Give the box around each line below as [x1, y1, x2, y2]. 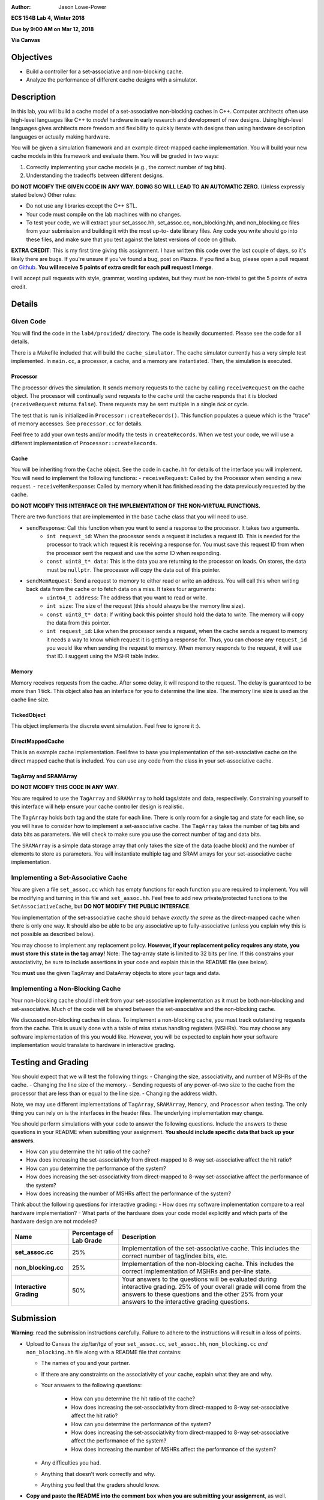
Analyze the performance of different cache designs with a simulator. [26, 76, 197, 83]
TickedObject [11, 711, 46, 718]
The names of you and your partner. [41, 1360, 130, 1367]
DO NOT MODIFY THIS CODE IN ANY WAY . [11, 784, 119, 791]
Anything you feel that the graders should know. [41, 1481, 160, 1488]
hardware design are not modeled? [11, 1218, 98, 1225]
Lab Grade [72, 1236, 102, 1244]
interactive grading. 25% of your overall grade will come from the [122, 1282, 307, 1291]
